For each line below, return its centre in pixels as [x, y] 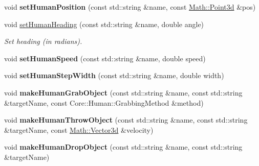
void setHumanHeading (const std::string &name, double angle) [104, 24]
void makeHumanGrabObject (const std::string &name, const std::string [123, 92]
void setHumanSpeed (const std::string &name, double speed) [105, 58]
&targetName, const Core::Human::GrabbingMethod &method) [104, 102]
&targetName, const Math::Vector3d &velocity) [79, 129]
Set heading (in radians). [43, 41]
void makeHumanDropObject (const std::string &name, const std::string [123, 147]
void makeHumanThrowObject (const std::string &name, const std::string [126, 120]
